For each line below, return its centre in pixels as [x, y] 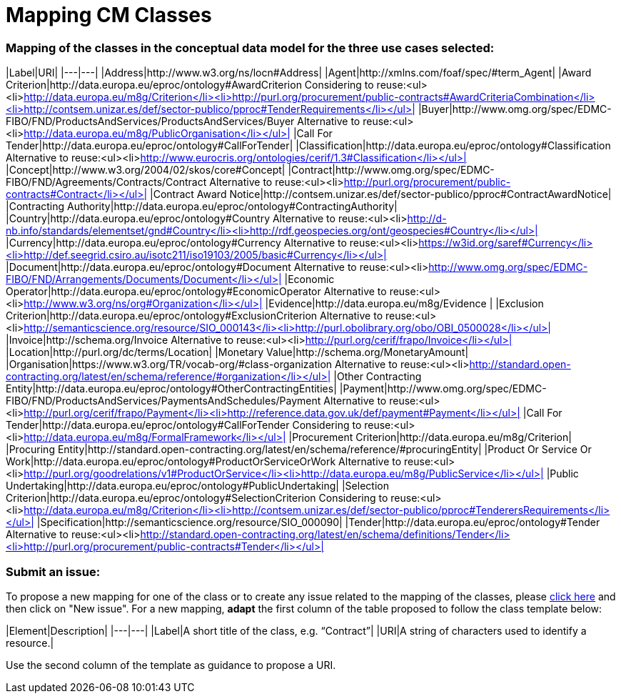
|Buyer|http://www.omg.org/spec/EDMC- [515, 109]
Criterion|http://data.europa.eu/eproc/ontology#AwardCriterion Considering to [190, 85]
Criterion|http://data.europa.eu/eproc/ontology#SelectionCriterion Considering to [197, 498]
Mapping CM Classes [109, 15]
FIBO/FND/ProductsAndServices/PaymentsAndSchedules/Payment [163, 401]
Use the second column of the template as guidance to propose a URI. [171, 665]
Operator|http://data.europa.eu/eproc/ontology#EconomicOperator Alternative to [196, 292]
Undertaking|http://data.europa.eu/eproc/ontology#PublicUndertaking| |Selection [197, 486]
